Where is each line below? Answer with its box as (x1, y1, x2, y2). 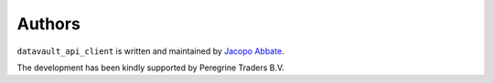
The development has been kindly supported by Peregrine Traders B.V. (16, 62, 285, 73)
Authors (16, 14, 81, 34)
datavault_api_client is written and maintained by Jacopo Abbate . (16, 46, 285, 57)
